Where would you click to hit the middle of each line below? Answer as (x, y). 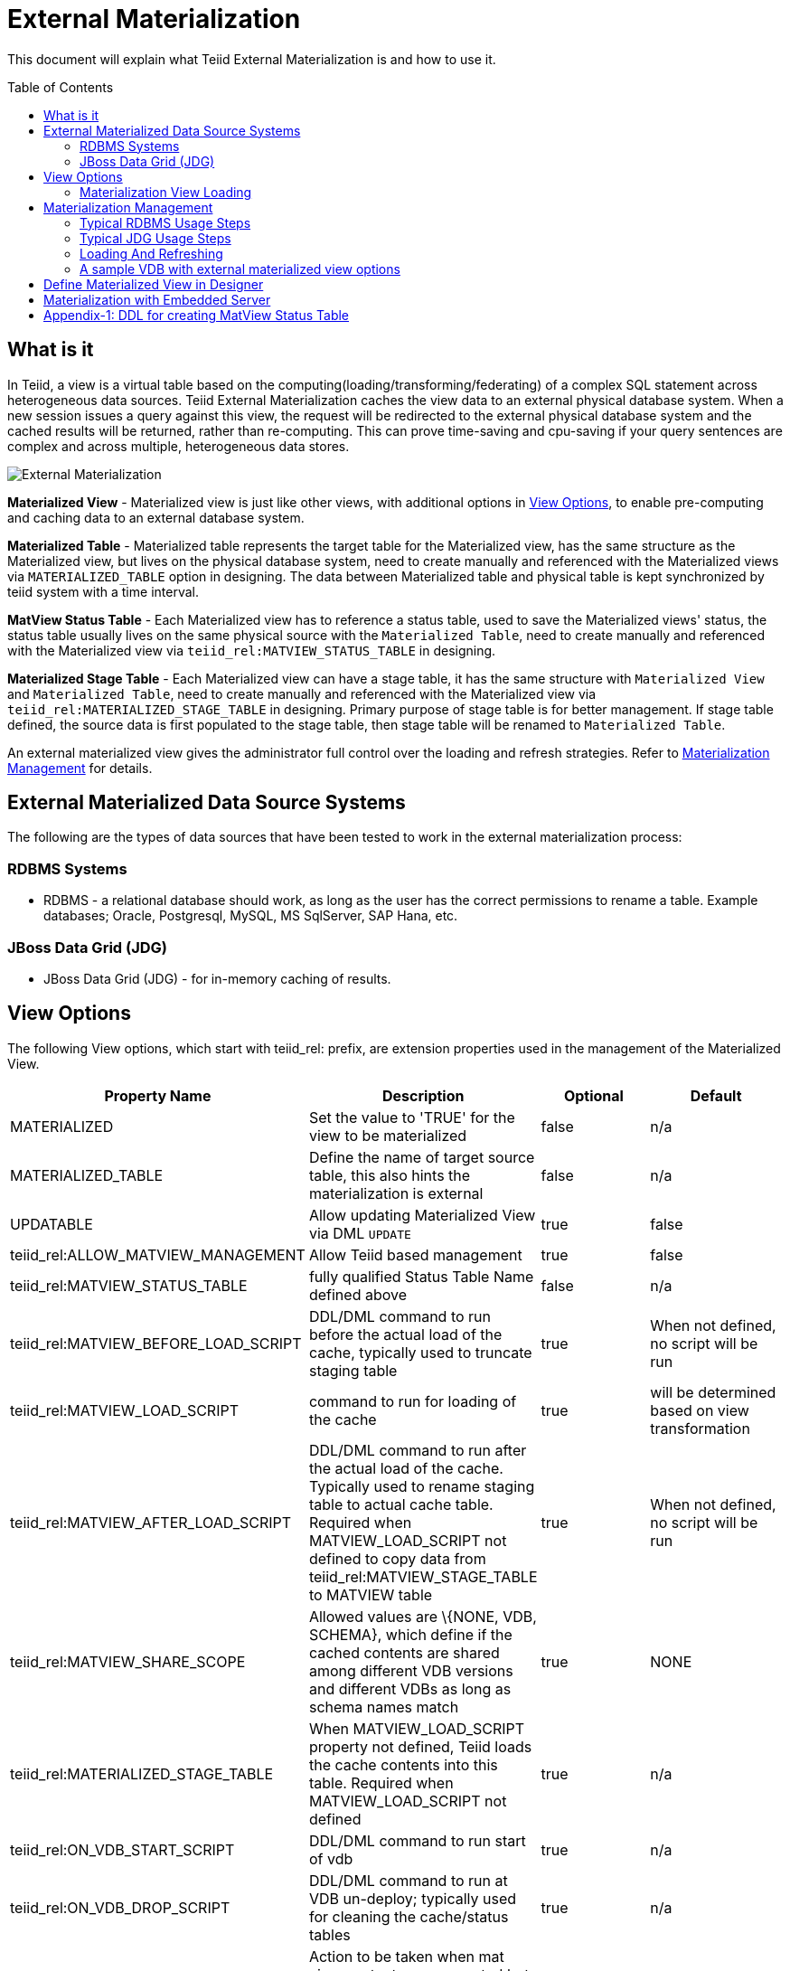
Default (716, 1095)
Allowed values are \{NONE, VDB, (423, 1616)
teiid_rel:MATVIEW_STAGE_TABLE (423, 1576)
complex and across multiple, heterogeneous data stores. (179, 446)
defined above (358, 1294)
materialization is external (396, 1193)
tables (329, 1934)
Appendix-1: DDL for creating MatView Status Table (197, 315)
